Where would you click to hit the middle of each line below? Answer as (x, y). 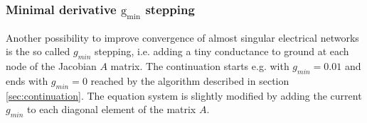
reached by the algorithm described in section (190, 80)
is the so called (38, 51)
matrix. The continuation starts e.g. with (200, 65)
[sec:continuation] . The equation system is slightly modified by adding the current (184, 95)
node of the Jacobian (51, 65)
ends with (27, 80)
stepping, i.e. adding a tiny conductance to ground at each (222, 51)
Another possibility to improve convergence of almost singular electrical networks (182, 37)
